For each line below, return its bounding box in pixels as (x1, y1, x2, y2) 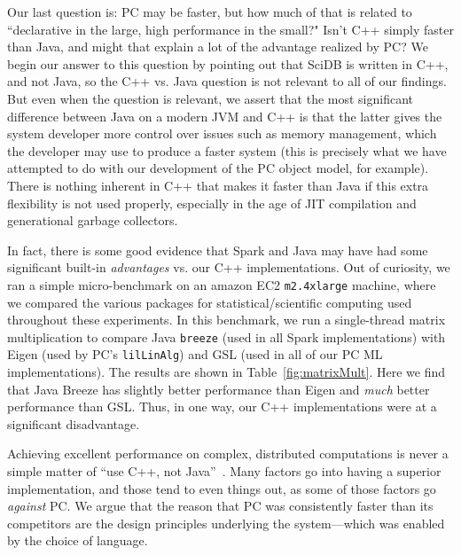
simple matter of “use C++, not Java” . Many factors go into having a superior (7, 462, 441, 481)
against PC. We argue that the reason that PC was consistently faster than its (7, 496, 434, 515)
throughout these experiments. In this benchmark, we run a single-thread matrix (7, 310, 446, 329)
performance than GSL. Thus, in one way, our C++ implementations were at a (7, 397, 437, 416)
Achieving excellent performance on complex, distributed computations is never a (7, 444, 449, 463)
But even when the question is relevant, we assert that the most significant (7, 89, 414, 107)
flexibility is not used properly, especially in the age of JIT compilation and (7, 193, 417, 212)
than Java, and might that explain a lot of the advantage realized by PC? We (7, 37, 428, 56)
